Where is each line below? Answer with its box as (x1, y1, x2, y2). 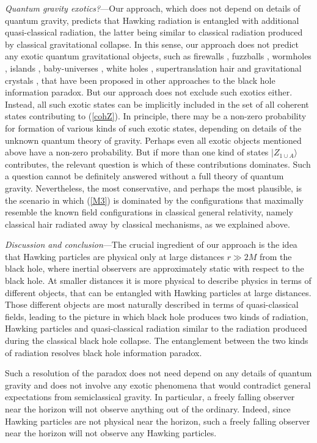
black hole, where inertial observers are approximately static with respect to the (5, 262, 304, 275)
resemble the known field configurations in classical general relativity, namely (5, 206, 293, 218)
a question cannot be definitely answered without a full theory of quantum (5, 169, 284, 182)
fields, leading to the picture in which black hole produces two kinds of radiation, (5, 310, 308, 322)
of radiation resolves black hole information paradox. (5, 346, 202, 359)
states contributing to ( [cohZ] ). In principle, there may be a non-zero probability (5, 110, 307, 122)
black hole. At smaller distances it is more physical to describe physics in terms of (5, 274, 312, 287)
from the (259, 250, 292, 262)
